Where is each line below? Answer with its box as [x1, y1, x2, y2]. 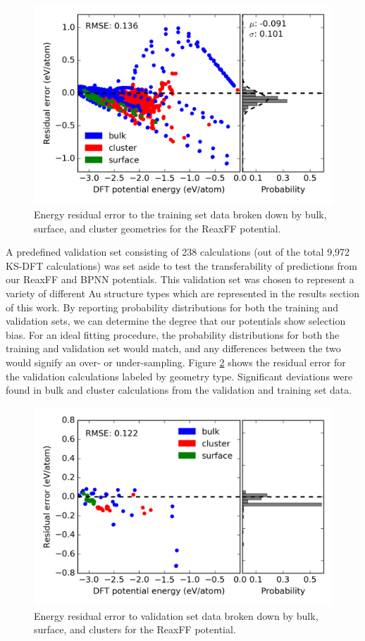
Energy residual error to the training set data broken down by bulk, [34, 206, 327, 221]
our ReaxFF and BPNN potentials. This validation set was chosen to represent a [6, 272, 354, 287]
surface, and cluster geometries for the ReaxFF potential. [34, 220, 281, 235]
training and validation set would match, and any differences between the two [6, 341, 341, 356]
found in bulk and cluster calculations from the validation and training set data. [6, 382, 352, 397]
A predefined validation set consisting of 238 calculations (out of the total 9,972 [6, 244, 350, 259]
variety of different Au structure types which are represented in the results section [6, 285, 360, 300]
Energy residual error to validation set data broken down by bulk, [34, 608, 318, 623]
